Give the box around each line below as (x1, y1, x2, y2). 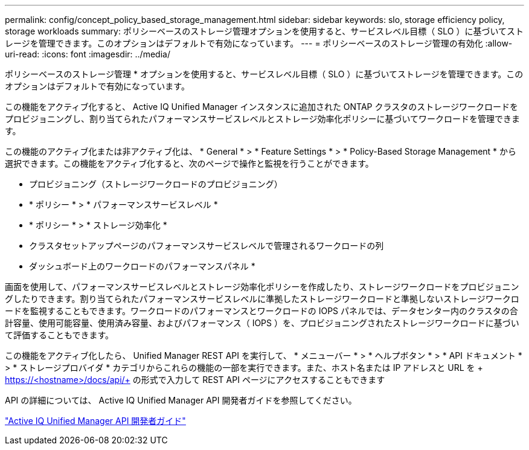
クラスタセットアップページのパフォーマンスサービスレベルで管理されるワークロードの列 (29, 240, 384, 251)
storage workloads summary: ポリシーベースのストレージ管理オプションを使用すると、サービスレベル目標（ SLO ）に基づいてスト (5, 26, 524, 36)
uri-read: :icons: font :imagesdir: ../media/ (5, 49, 170, 59)
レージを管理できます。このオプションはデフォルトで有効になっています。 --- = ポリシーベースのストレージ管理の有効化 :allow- (5, 38, 513, 48)
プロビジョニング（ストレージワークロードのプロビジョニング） (29, 179, 283, 189)
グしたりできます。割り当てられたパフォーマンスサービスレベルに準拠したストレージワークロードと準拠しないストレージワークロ (5, 294, 519, 304)
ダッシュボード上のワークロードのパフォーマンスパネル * (29, 261, 255, 271)
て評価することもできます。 (5, 330, 114, 340)
